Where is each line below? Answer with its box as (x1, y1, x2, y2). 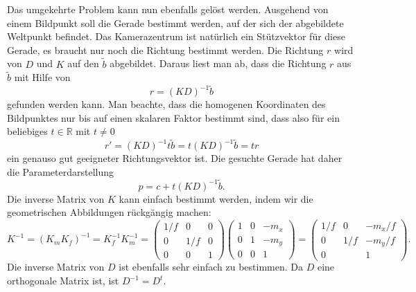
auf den (67, 56, 99, 71)
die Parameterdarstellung (7, 164, 114, 179)
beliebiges (7, 124, 48, 138)
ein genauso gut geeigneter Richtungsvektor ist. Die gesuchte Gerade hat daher (7, 151, 343, 165)
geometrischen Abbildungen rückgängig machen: (7, 205, 211, 219)
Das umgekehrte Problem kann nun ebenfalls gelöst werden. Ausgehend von (7, 2, 329, 16)
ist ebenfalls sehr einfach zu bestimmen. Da (119, 259, 304, 274)
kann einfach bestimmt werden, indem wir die (119, 191, 313, 206)
